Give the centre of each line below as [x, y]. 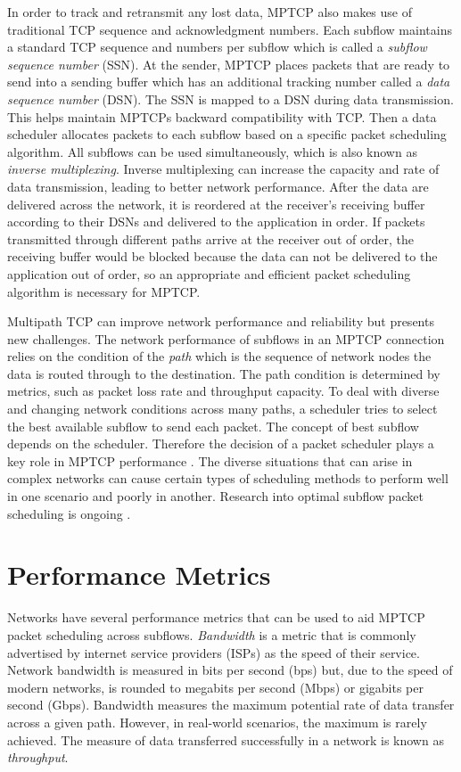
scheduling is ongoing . [69, 513]
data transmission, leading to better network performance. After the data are [218, 186]
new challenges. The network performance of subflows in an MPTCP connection [226, 338]
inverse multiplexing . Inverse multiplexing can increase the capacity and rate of [223, 169]
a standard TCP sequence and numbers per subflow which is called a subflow [217, 47]
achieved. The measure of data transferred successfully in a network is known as [226, 739]
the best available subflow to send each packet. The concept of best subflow [213, 426]
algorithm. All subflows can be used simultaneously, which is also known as [212, 151]
